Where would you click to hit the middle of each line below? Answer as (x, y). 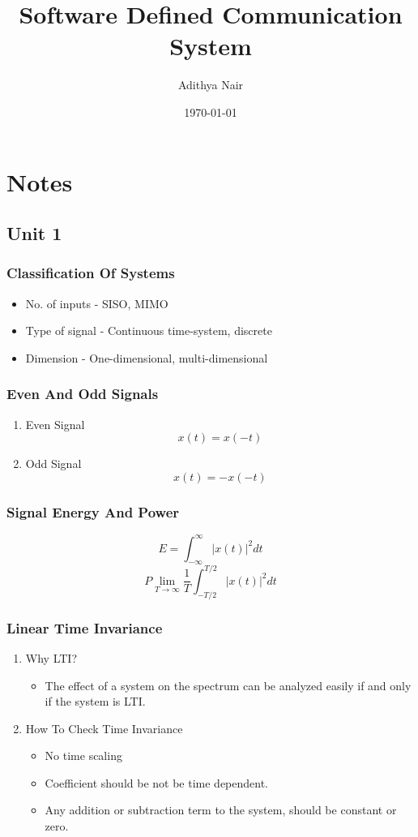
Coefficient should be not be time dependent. (157, 782)
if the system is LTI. (95, 701)
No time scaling (83, 755)
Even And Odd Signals (83, 394)
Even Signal (55, 424)
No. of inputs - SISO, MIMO (97, 303)
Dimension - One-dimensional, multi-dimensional (147, 357)
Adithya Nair (211, 85)
